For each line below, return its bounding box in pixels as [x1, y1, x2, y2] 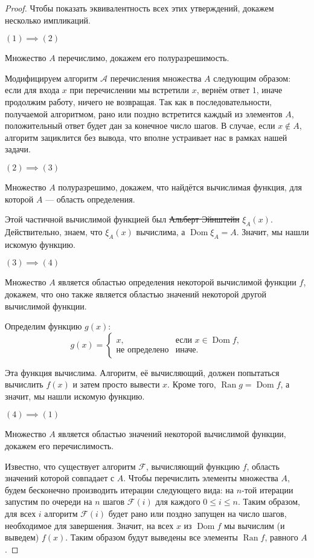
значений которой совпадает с [5, 472, 115, 484]
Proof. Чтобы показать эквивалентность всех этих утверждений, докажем [5, 2, 274, 14]
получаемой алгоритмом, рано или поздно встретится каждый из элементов [5, 107, 283, 120]
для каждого [155, 495, 200, 508]
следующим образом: [213, 71, 291, 84]
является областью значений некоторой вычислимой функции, [58, 427, 286, 440]
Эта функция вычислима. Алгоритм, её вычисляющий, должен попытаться [5, 366, 280, 378]
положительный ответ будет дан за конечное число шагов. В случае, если [5, 119, 275, 132]
